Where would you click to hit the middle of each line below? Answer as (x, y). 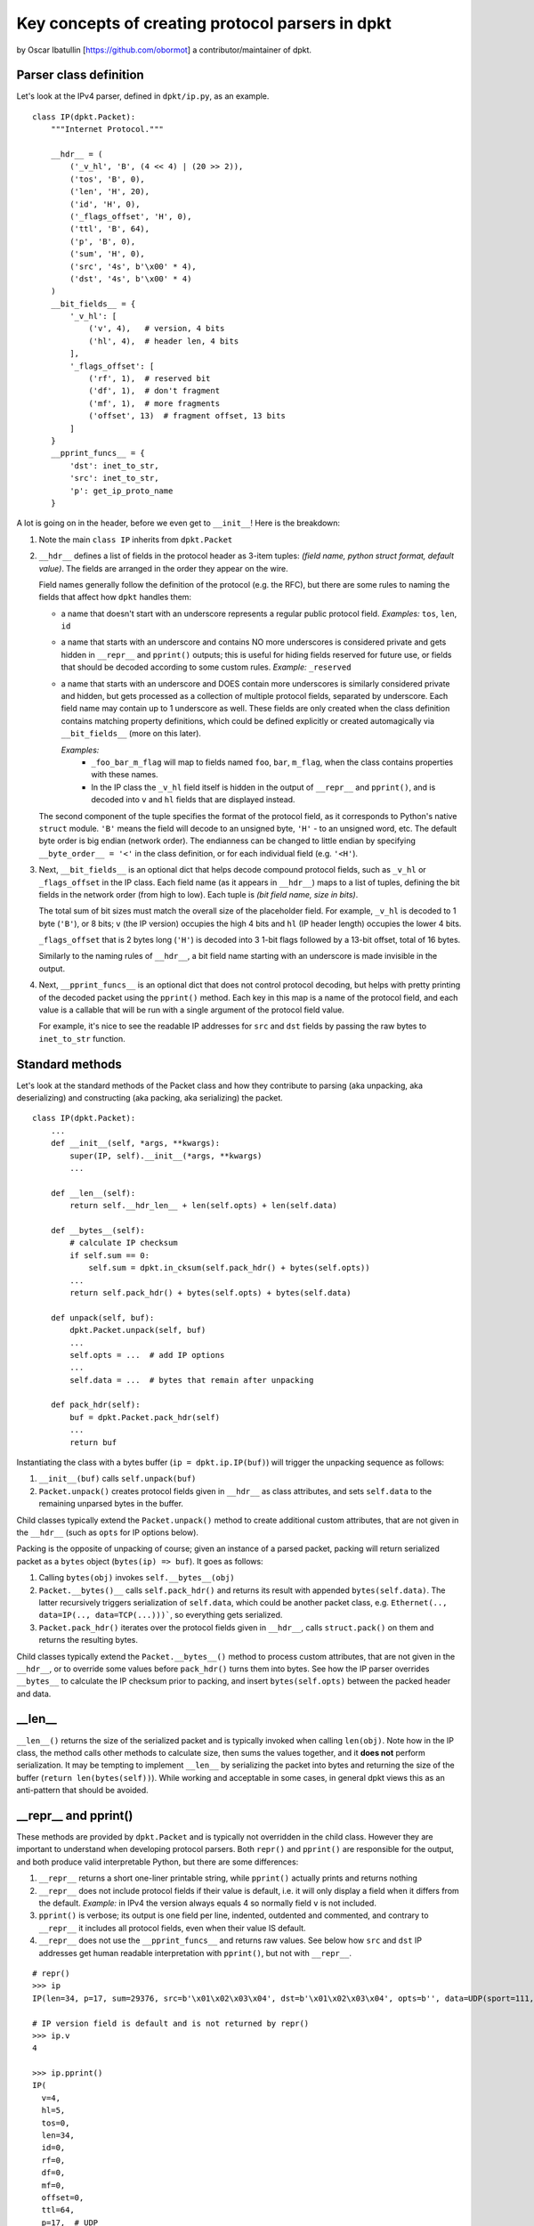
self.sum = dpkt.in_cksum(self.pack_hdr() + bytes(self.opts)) (229, 1268)
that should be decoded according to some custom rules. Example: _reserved (206, 667)
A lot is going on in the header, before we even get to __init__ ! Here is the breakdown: (178, 523)
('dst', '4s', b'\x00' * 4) (131, 279)
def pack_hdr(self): (95, 1405)
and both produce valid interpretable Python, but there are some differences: (158, 1862)
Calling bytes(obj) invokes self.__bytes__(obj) (137, 1578)
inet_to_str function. (82, 1038)
